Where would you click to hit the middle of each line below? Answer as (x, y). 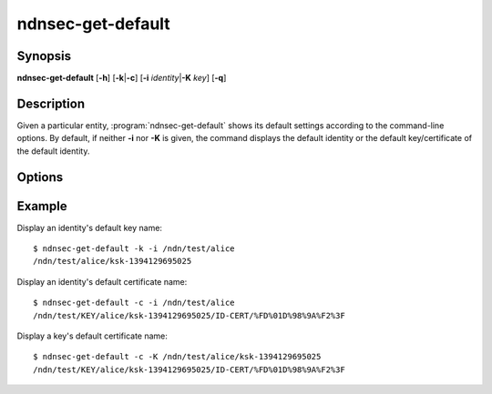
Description (51, 103)
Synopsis (44, 56)
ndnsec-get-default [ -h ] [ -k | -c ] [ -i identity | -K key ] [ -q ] (122, 78)
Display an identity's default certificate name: (102, 281)
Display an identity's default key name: (90, 227)
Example (42, 206)
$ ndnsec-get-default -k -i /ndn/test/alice (134, 249)
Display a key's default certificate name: (92, 336)
